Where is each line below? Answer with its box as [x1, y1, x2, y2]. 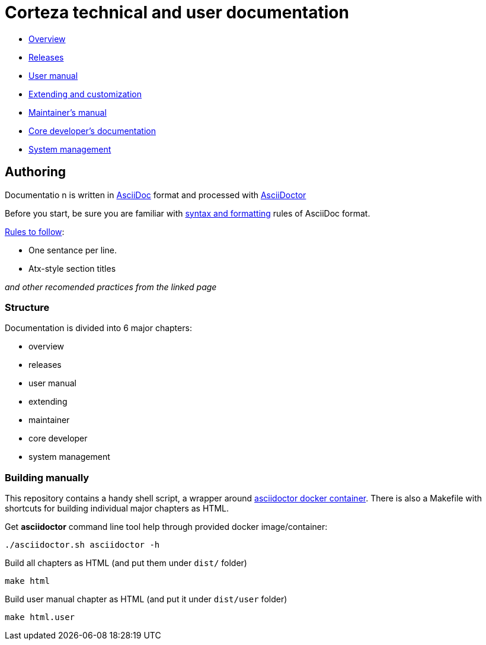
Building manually [5, 471, 89, 484]
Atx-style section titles [28, 263, 116, 274]
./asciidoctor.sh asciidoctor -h [5, 540, 160, 550]
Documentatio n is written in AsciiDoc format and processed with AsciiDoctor [5, 189, 306, 200]
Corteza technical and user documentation [5, 2, 349, 23]
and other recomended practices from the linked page [5, 281, 217, 292]
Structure [5, 301, 50, 313]
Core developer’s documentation [28, 125, 156, 136]
